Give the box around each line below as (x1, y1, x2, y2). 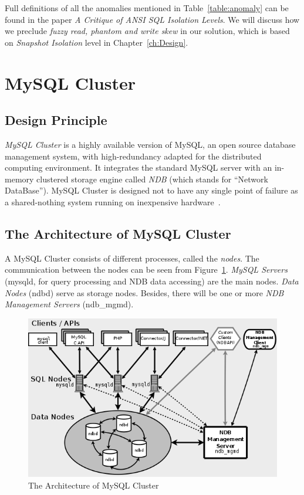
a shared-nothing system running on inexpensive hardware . (5, 195, 221, 208)
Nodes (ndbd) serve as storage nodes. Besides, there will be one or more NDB (5, 286, 284, 299)
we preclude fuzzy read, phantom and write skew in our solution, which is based (5, 25, 290, 37)
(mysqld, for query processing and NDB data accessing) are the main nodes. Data (5, 274, 299, 287)
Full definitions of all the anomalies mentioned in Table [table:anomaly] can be (5, 2, 289, 13)
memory (5, 172, 34, 185)
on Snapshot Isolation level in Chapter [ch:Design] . (5, 36, 188, 48)
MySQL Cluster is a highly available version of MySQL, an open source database (5, 138, 296, 150)
